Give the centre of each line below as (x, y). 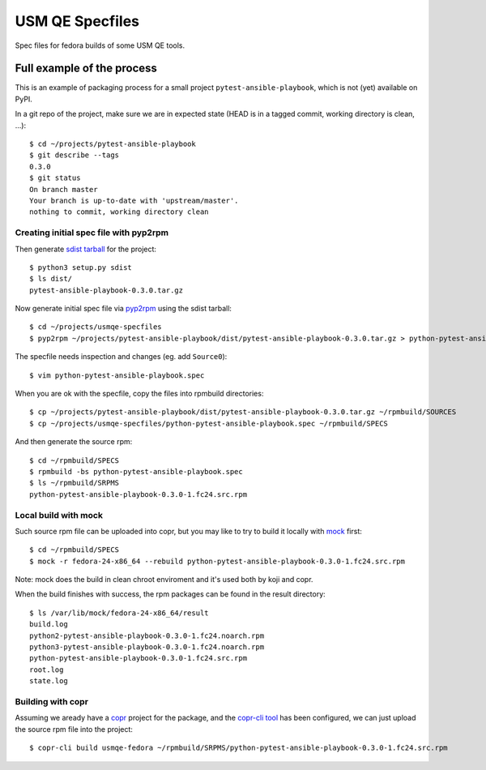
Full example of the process (86, 68)
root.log (47, 669)
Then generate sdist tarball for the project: (86, 249)
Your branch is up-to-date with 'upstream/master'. (134, 200)
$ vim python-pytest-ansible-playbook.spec (117, 375)
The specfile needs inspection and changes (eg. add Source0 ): (121, 357)
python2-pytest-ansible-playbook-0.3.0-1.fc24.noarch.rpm (147, 635)
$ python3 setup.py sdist (81, 267)
